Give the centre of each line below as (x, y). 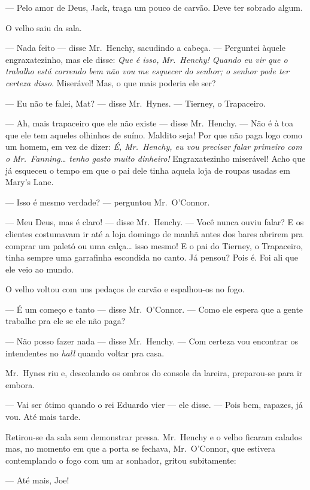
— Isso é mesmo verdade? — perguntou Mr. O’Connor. (108, 202)
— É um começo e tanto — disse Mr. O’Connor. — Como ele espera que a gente (154, 309)
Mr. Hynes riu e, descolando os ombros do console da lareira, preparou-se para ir (154, 373)
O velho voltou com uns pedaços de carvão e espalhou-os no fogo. (125, 289)
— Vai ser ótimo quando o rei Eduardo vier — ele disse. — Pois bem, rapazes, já (154, 405)
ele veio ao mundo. (39, 269)
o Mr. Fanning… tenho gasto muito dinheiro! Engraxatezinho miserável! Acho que (156, 158)
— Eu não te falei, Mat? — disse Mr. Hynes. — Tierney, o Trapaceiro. (136, 103)
